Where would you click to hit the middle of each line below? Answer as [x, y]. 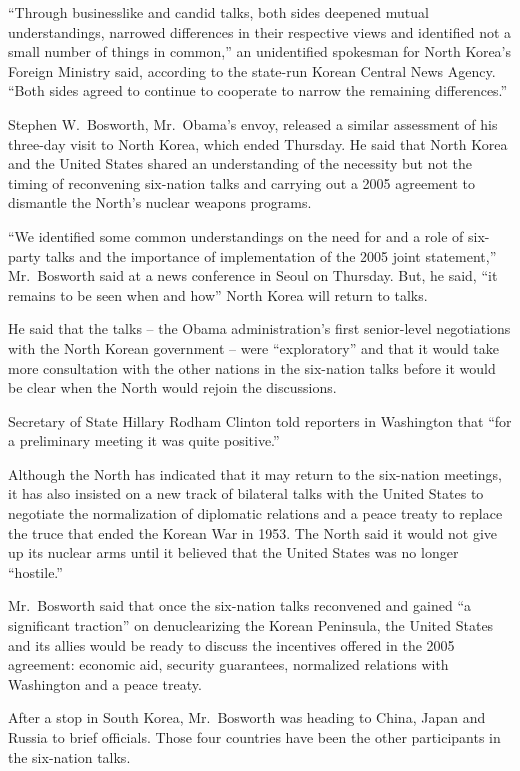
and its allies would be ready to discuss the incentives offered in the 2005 [231, 644]
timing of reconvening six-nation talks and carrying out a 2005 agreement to [241, 182]
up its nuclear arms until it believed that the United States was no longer [233, 552]
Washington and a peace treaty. [105, 683]
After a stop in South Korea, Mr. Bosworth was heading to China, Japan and [247, 717]
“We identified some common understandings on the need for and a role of [236, 235]
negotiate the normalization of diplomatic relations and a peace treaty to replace [255, 513]
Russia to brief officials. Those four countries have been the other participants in [254, 737]
